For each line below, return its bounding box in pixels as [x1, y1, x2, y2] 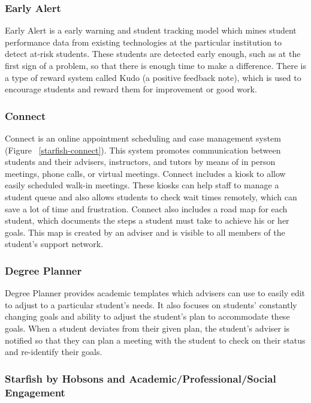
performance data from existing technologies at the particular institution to [5, 35, 282, 48]
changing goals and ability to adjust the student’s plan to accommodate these [5, 310, 290, 323]
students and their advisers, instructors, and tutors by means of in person [5, 155, 276, 168]
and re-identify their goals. [5, 345, 102, 358]
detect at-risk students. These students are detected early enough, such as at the [5, 47, 301, 60]
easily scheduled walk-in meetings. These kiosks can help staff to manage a [5, 179, 279, 191]
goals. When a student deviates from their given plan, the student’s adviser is [5, 321, 290, 334]
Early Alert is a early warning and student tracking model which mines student [5, 24, 297, 37]
